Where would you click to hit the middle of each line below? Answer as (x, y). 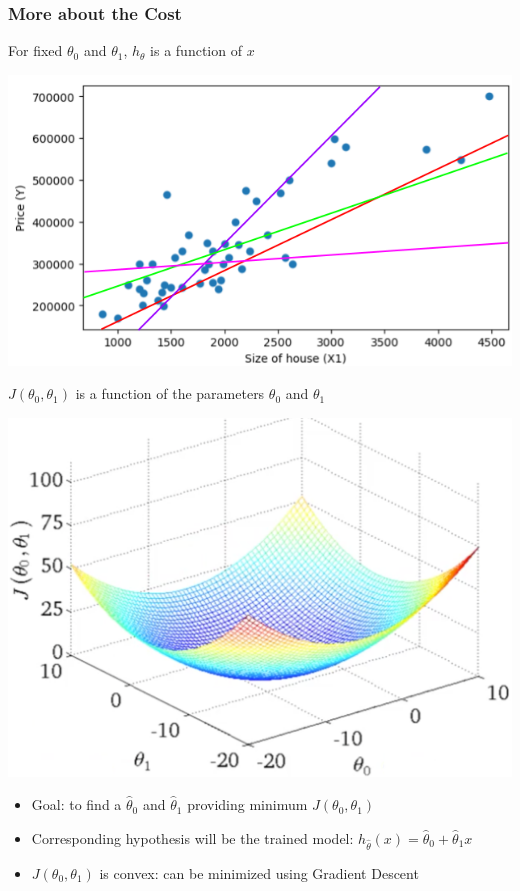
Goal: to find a (76, 804)
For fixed (35, 50)
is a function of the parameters (170, 393)
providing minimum (247, 804)
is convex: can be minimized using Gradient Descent (259, 872)
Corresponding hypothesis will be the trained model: (192, 837)
